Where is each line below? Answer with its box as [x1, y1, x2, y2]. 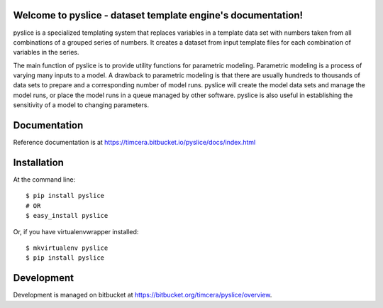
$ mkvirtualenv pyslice [26, 244, 109, 252]
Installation [13, 156, 64, 168]
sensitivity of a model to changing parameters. [13, 101, 149, 109]
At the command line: [13, 175, 76, 184]
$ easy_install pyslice [26, 211, 109, 220]
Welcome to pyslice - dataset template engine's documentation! [13, 9, 304, 21]
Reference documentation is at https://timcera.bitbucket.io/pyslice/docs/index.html [13, 138, 256, 147]
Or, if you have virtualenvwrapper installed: [13, 227, 139, 236]
